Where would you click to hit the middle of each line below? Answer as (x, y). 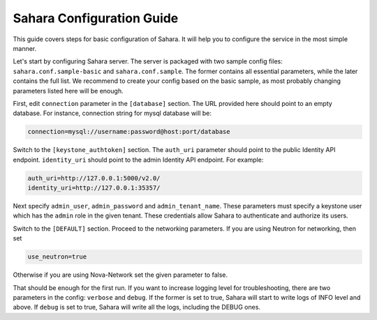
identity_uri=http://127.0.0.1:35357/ (94, 188)
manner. (25, 48)
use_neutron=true (57, 257)
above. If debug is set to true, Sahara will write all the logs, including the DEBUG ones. (137, 307)
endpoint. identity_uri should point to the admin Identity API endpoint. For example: (138, 160)
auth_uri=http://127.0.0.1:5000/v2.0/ (94, 178)
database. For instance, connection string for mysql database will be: (112, 113)
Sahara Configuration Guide (96, 18)
